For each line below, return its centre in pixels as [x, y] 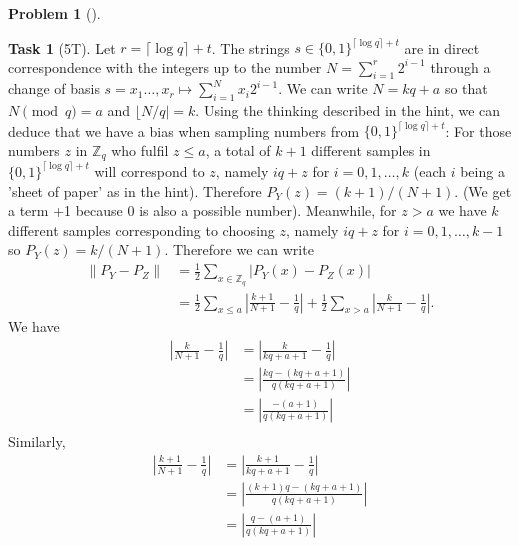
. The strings [250, 47]
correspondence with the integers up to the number [165, 66]
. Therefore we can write [239, 249]
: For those [478, 130]
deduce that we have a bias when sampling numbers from [184, 130]
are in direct [442, 47]
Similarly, [37, 441]
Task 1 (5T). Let [62, 47]
